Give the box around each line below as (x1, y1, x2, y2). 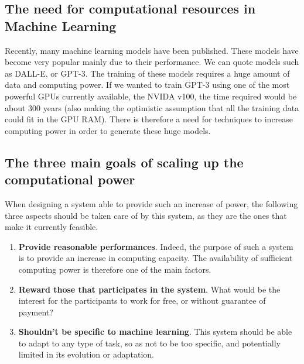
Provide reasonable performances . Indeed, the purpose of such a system (18, 240, 293, 252)
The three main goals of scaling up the (5, 153, 244, 171)
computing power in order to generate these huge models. (5, 124, 211, 136)
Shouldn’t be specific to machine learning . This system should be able (18, 325, 292, 338)
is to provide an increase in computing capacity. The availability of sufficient (18, 252, 293, 264)
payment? (18, 305, 53, 318)
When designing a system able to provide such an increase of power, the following (5, 197, 298, 210)
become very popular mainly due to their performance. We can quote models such (5, 56, 299, 68)
